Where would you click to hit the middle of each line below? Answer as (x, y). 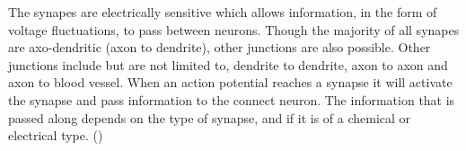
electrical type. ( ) (56, 135)
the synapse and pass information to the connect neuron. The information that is (232, 99)
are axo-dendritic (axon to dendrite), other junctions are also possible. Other (220, 47)
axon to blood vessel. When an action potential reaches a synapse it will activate (230, 82)
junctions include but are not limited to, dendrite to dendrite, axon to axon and (228, 64)
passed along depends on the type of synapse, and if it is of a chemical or (210, 117)
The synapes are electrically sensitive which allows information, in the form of (223, 12)
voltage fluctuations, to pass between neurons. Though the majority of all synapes (234, 29)
